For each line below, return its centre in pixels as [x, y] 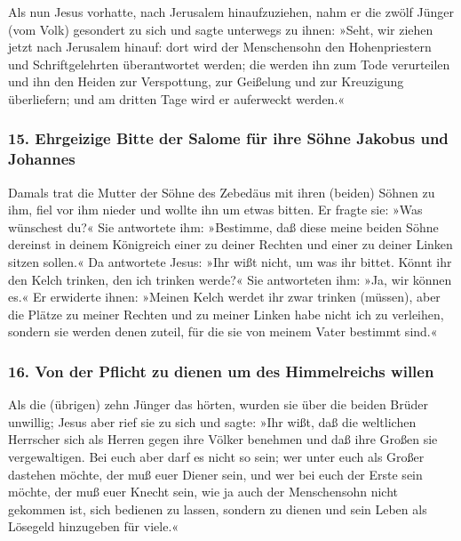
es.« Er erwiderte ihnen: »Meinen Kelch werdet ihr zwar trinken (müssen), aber [224, 297]
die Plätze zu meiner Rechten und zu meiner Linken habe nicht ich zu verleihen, [226, 314]
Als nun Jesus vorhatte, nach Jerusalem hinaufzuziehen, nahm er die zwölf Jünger [231, 12]
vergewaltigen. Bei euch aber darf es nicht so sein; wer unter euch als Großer [216, 457]
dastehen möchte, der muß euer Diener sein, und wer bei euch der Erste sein [215, 474]
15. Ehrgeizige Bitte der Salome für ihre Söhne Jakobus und [228, 138]
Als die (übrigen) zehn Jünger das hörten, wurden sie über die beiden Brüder [219, 404]
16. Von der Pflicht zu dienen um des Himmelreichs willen [221, 371]
